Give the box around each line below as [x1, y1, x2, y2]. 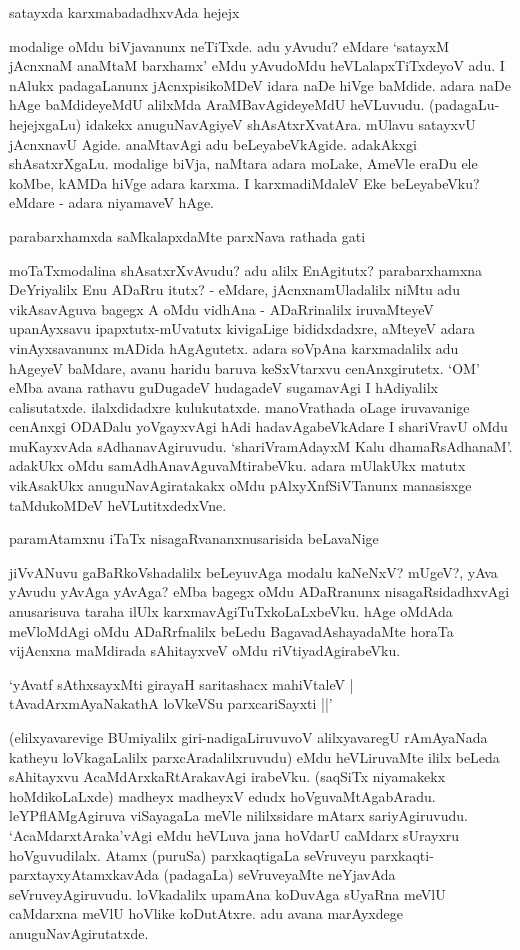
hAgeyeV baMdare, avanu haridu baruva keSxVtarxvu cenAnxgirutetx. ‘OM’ [9, 357, 480, 378]
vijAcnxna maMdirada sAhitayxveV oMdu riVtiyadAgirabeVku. [9, 640, 401, 661]
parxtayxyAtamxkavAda [9, 864, 159, 885]
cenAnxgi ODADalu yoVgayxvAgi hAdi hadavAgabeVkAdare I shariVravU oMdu [9, 416, 508, 437]
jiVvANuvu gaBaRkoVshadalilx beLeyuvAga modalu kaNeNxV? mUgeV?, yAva [9, 561, 498, 582]
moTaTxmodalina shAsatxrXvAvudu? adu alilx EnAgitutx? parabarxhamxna [9, 259, 483, 280]
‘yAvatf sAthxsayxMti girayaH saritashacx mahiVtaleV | [9, 673, 354, 694]
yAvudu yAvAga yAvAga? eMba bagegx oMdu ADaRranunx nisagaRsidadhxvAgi [9, 581, 510, 602]
